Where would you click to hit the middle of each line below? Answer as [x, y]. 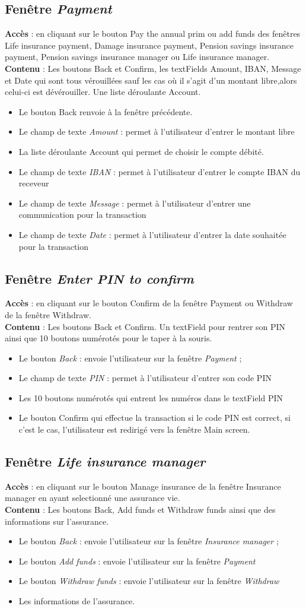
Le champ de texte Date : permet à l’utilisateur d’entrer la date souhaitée [152, 234]
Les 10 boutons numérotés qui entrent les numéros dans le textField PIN [151, 397]
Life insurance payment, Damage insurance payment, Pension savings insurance [149, 45]
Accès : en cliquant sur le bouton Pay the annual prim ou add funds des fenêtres [153, 34]
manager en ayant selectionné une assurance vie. [93, 498]
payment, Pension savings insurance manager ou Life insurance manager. [137, 57]
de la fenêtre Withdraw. [48, 314]
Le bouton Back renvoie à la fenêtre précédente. [106, 111]
